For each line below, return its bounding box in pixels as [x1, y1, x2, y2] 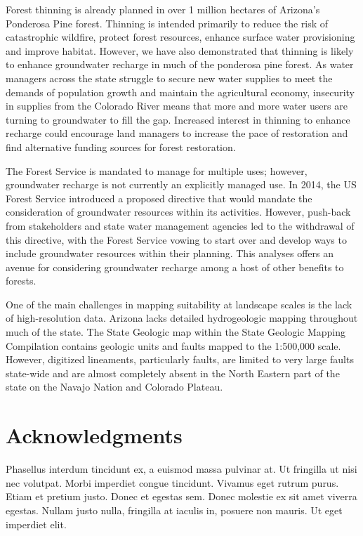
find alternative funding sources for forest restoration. [6, 139, 236, 154]
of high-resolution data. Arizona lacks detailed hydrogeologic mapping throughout [6, 311, 358, 325]
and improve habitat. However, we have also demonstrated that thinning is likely [6, 43, 354, 58]
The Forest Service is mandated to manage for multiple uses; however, [6, 163, 308, 178]
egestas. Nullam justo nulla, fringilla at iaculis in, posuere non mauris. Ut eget [6, 502, 343, 517]
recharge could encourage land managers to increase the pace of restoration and [6, 126, 348, 140]
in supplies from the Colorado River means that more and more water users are [6, 98, 348, 113]
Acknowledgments [6, 421, 183, 450]
